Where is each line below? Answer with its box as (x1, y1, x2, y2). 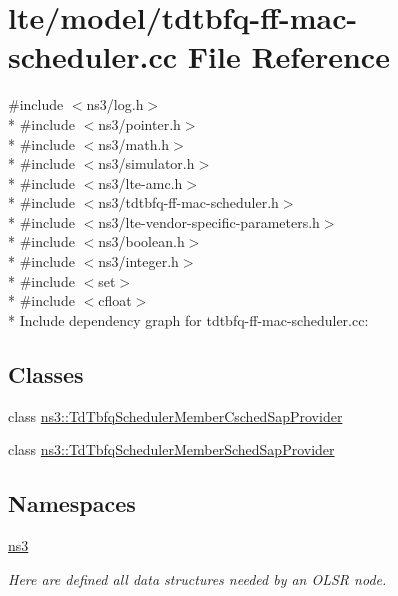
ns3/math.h (98, 133, 170, 154)
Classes (8, 358, 84, 389)
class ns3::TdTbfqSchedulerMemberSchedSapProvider (8, 439, 335, 460)
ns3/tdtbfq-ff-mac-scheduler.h (98, 192, 279, 213)
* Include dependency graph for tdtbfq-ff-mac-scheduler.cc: (8, 309, 369, 330)
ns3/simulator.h (98, 153, 195, 174)
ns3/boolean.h (98, 231, 185, 252)
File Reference (187, 36, 390, 77)
